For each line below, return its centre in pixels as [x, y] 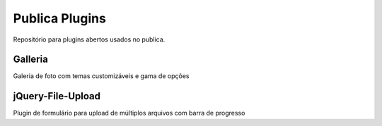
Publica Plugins [59, 18]
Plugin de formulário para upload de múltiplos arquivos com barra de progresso [129, 113]
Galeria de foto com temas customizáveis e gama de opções [101, 76]
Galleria [31, 59]
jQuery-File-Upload [57, 96]
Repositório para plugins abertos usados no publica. [89, 39]
